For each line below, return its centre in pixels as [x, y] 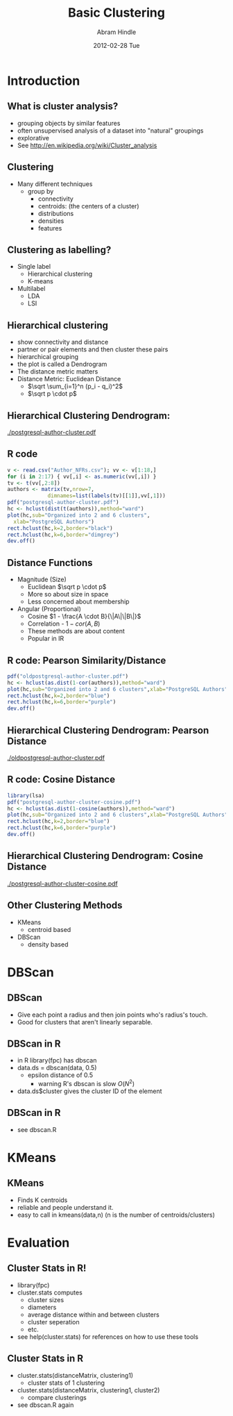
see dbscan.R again [45, 1405]
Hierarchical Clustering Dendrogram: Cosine [105, 856]
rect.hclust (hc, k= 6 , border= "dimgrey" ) [63, 535]
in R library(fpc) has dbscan [57, 1060]
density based [48, 944]
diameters [42, 1307]
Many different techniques [55, 184]
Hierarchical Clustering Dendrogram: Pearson [108, 730]
